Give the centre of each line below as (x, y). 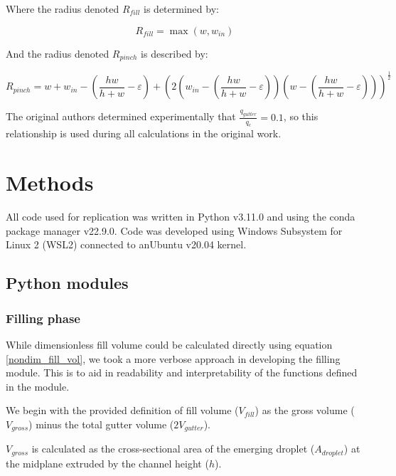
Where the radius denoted (63, 9)
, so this (301, 116)
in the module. (38, 386)
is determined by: (181, 9)
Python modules (67, 283)
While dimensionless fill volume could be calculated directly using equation (169, 344)
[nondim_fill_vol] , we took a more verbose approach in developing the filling (173, 358)
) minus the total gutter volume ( (101, 424)
